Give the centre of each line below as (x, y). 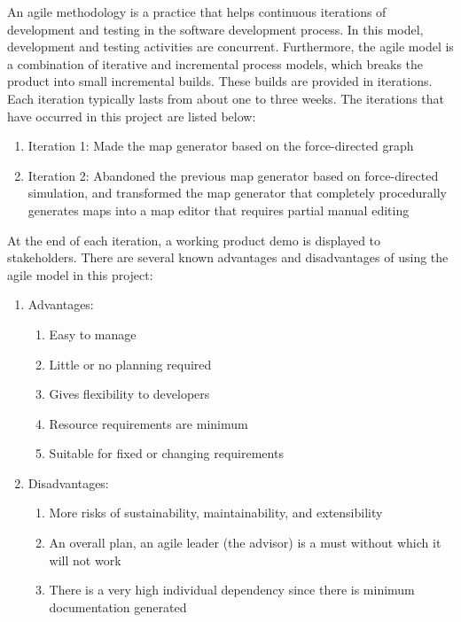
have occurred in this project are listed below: (132, 116)
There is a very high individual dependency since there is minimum (232, 590)
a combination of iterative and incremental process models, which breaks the (215, 63)
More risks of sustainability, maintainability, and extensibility (216, 513)
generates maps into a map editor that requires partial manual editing (219, 210)
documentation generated (118, 606)
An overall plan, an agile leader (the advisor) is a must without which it (245, 543)
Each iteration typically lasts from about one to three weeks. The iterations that (226, 98)
